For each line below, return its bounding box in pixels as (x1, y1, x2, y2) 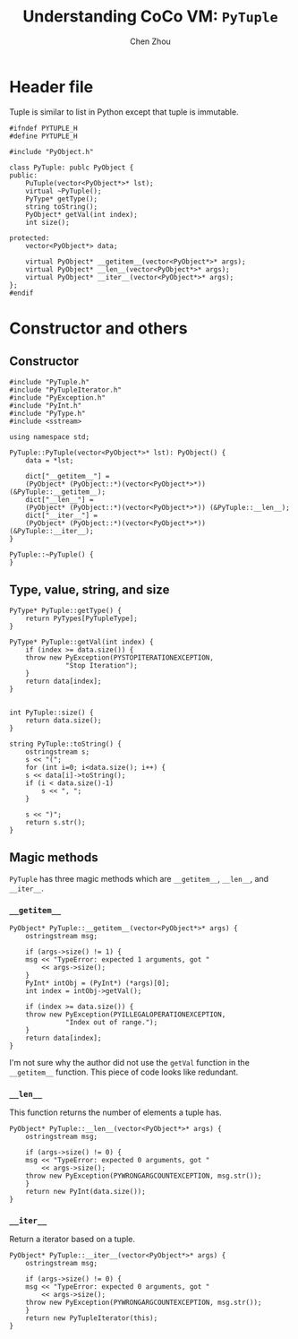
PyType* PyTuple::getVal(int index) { (9, 637, 154, 646)
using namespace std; (9, 432, 90, 441)
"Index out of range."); (65, 1017, 158, 1027)
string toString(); (25, 202, 98, 212)
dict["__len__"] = (25, 495, 94, 504)
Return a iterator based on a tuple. (9, 1234, 136, 1245)
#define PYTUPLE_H (9, 132, 78, 141)
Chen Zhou (129, 36, 172, 47)
